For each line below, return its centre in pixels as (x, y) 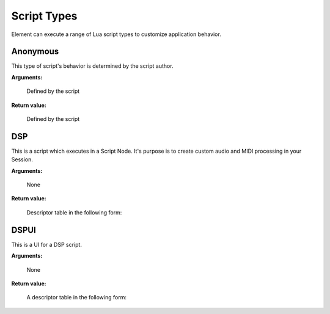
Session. (22, 159)
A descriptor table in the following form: (76, 298)
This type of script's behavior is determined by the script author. (92, 66)
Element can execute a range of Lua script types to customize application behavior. (116, 34)
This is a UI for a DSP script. (47, 244)
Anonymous (35, 52)
